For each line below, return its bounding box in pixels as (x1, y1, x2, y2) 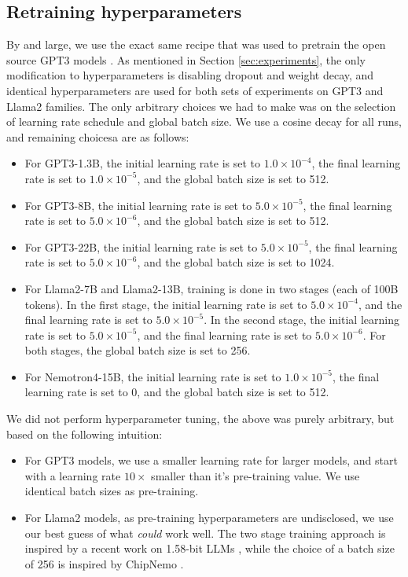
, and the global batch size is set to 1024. (137, 254, 335, 270)
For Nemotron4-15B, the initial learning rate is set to (24, 368, 281, 384)
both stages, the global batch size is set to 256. (24, 342, 251, 358)
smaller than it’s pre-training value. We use (151, 467, 360, 483)
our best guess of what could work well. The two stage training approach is (24, 524, 386, 541)
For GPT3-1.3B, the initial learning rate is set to (24, 155, 261, 171)
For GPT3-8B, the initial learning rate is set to (24, 197, 252, 213)
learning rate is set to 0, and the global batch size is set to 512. (24, 384, 329, 400)
